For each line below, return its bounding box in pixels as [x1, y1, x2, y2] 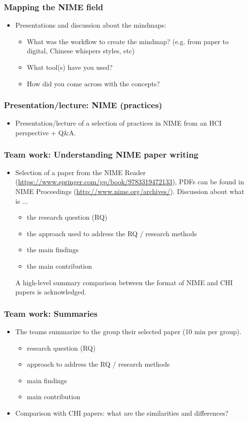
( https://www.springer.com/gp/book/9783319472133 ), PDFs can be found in [15, 177, 244, 187]
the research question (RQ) [27, 212, 108, 222]
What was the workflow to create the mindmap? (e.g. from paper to [27, 36, 229, 46]
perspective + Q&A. [15, 128, 76, 137]
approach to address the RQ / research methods [27, 359, 170, 369]
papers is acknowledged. [15, 287, 87, 297]
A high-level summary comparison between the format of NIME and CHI [15, 277, 233, 287]
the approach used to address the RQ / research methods [27, 228, 197, 238]
